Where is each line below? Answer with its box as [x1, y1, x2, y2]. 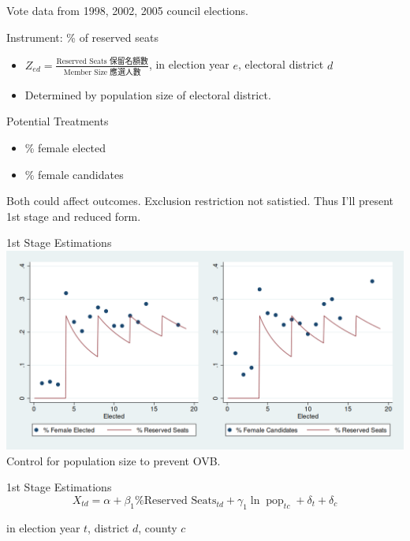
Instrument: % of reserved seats [6, 28, 158, 45]
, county [138, 519, 177, 535]
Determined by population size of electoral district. [24, 86, 271, 103]
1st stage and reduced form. [6, 207, 141, 224]
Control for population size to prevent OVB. [6, 452, 221, 468]
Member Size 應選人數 [63, 68, 141, 76]
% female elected [24, 140, 106, 155]
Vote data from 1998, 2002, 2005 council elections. [6, 2, 248, 18]
